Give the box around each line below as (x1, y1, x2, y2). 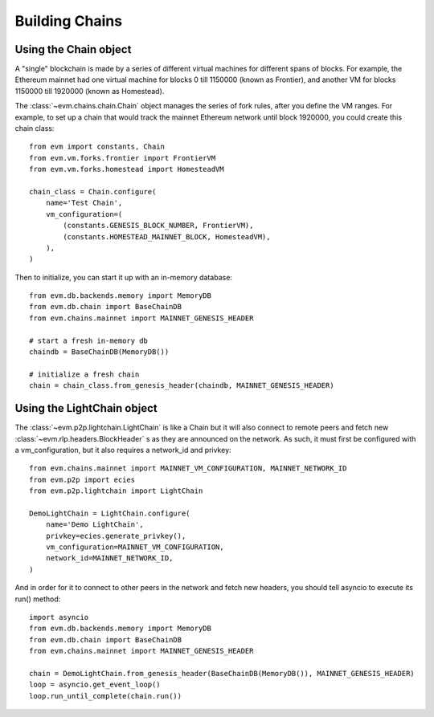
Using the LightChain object (14, 401, 158, 415)
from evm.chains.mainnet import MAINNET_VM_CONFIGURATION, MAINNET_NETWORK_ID (29, 464, 347, 473)
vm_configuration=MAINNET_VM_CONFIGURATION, (45, 543, 224, 552)
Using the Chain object (14, 43, 132, 56)
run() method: (14, 594, 61, 604)
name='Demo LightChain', (45, 520, 144, 529)
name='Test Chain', (45, 198, 123, 208)
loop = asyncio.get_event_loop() (29, 680, 161, 690)
